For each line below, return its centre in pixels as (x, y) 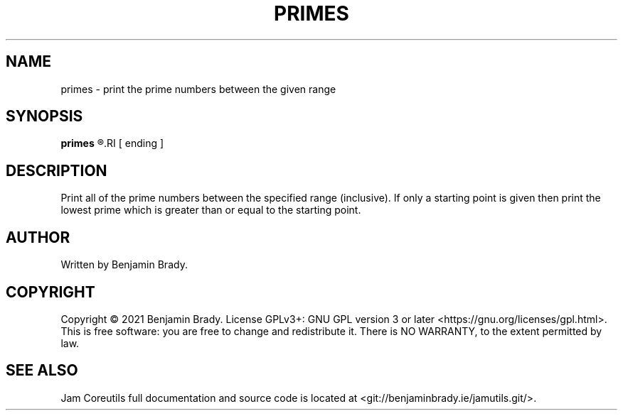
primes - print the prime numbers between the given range (198, 89)
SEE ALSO (42, 371)
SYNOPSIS (44, 116)
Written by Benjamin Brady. (124, 265)
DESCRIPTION (57, 170)
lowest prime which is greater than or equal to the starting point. (211, 210)
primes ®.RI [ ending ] (112, 143)
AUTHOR (38, 237)
